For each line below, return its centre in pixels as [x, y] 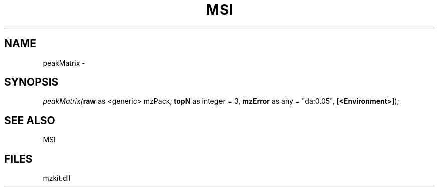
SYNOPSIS [31, 82]
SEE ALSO [30, 120]
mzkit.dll [57, 178]
